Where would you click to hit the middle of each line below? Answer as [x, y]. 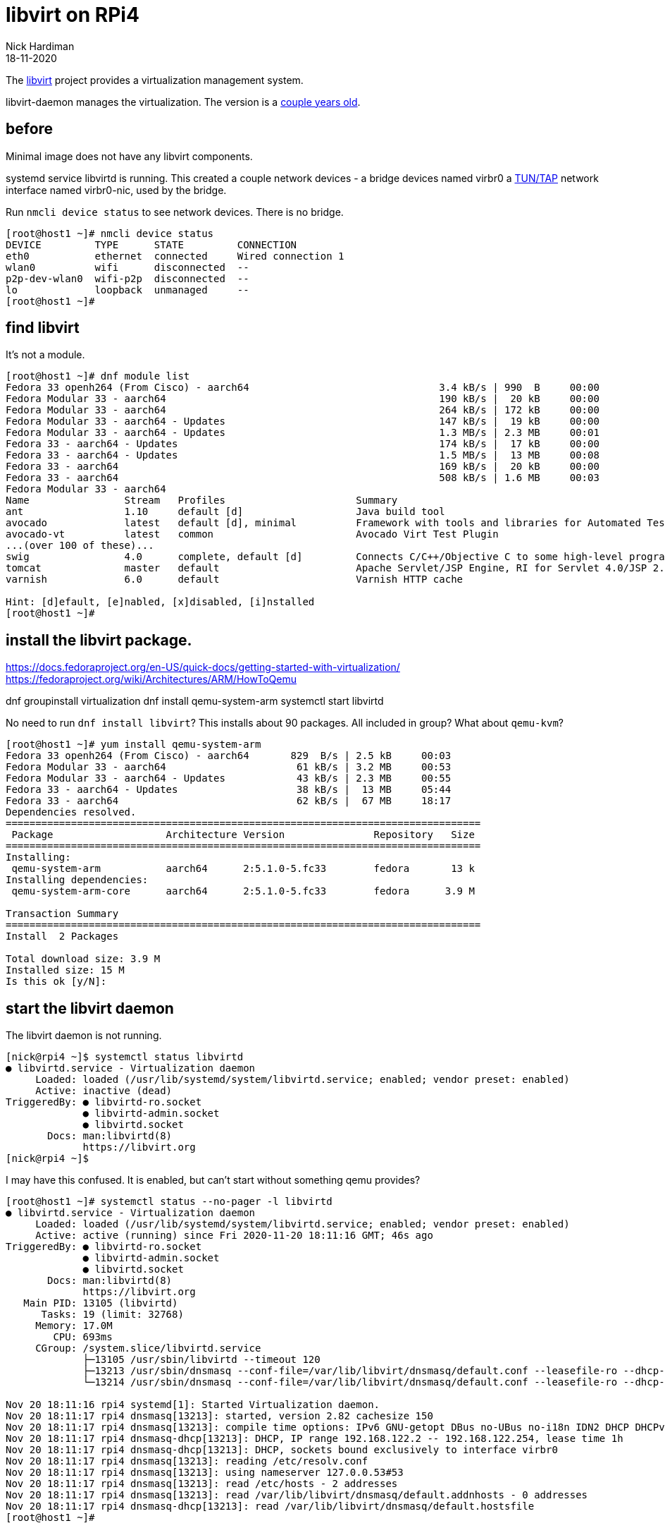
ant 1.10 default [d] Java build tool [225, 512]
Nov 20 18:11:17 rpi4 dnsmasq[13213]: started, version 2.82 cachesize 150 [219, 1416]
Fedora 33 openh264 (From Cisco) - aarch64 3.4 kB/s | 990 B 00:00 [303, 388]
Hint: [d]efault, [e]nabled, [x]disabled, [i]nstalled [160, 602]
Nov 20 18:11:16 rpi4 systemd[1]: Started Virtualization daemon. [193, 1405]
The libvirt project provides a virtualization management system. [155, 80]
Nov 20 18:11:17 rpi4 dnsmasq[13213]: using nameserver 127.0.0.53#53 [205, 1473]
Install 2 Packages [62, 936]
